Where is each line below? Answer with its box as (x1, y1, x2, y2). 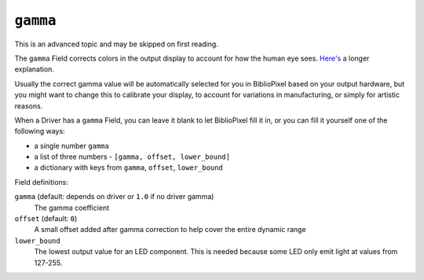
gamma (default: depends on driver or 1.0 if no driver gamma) (14, 192, 214, 201)
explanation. (14, 64, 55, 74)
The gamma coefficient (34, 203, 110, 212)
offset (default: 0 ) (14, 214, 78, 223)
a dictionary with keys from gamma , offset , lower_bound (34, 163, 223, 172)
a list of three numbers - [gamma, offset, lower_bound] (34, 152, 231, 161)
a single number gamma (34, 141, 109, 150)
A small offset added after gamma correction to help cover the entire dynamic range (34, 225, 306, 234)
